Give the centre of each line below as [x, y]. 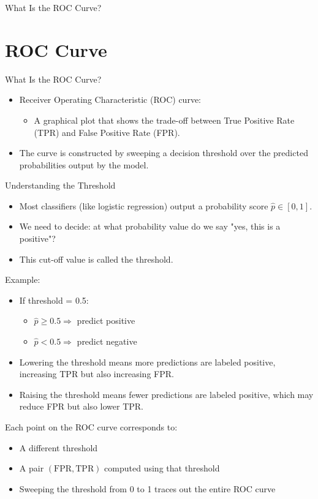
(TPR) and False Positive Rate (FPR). [107, 132]
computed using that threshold [162, 468]
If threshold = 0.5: [54, 300]
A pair [32, 468]
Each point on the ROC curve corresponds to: [91, 427]
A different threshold [59, 447]
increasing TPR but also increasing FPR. [97, 374]
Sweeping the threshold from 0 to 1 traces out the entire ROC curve [147, 488]
